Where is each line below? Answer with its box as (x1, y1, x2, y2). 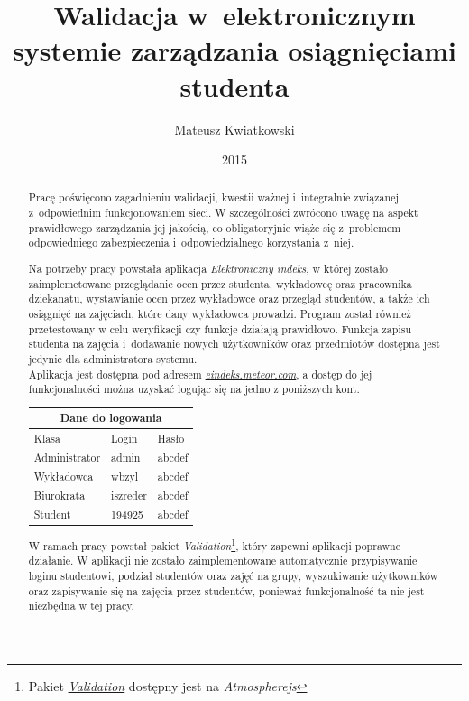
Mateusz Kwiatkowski (174, 119, 295, 138)
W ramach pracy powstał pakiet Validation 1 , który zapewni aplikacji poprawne (28, 535, 400, 553)
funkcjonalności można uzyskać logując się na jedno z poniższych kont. (28, 381, 360, 397)
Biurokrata (33, 488, 86, 503)
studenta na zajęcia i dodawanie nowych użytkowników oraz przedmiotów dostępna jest (28, 336, 440, 351)
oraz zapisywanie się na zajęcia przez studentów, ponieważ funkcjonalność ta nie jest (28, 583, 425, 598)
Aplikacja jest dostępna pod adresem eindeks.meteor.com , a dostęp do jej (28, 366, 372, 381)
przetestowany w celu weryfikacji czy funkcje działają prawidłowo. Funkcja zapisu (28, 321, 412, 336)
